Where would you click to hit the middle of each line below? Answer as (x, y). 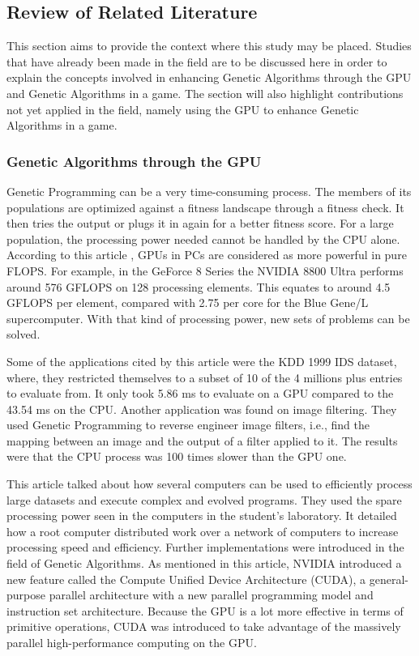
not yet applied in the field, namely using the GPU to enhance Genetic (183, 109)
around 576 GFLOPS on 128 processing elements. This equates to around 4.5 (199, 286)
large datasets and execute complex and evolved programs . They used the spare (204, 499)
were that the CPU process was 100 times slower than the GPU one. (177, 456)
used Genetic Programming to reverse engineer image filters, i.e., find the (188, 425)
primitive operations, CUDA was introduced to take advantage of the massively (204, 626)
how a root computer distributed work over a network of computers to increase (203, 531)
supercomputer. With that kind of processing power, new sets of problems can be (208, 318)
